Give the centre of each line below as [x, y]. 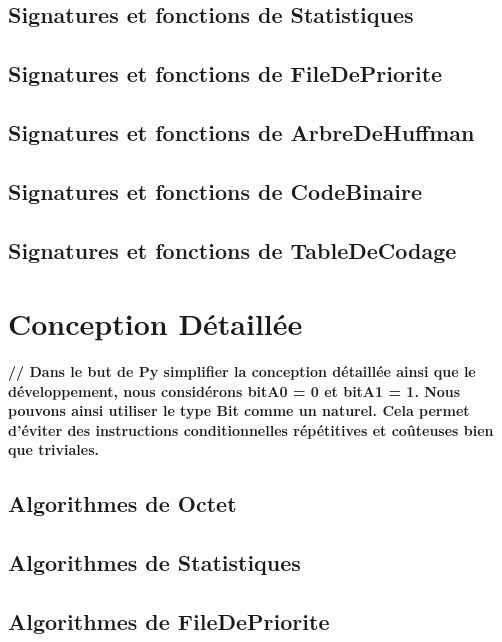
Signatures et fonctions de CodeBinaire [215, 190]
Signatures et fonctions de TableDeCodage [232, 249]
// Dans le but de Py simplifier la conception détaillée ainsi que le [242, 371]
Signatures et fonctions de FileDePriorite [225, 73]
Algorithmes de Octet [122, 503]
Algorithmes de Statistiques [154, 562]
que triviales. [53, 449]
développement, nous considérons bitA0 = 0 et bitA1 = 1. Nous [234, 390]
